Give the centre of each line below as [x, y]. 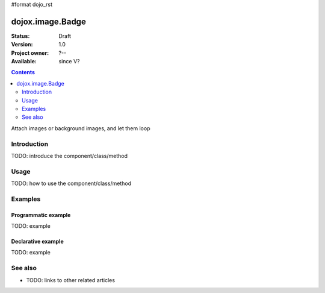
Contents [23, 72]
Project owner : [30, 53]
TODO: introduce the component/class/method [69, 156]
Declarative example [37, 242]
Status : [20, 36]
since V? [69, 61]
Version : [22, 45]
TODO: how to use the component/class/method [71, 183]
